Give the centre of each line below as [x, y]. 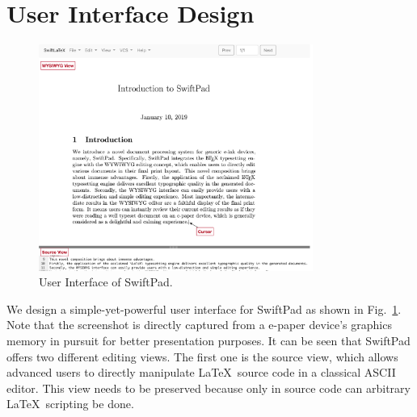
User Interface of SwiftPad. [106, 282]
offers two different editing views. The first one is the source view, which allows [202, 356]
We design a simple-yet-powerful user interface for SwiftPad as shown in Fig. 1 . [204, 309]
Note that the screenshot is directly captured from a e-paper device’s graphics [199, 325]
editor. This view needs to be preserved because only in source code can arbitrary [208, 388]
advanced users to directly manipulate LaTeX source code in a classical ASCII [201, 372]
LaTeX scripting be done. [70, 404]
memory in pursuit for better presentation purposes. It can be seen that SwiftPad [208, 341]
